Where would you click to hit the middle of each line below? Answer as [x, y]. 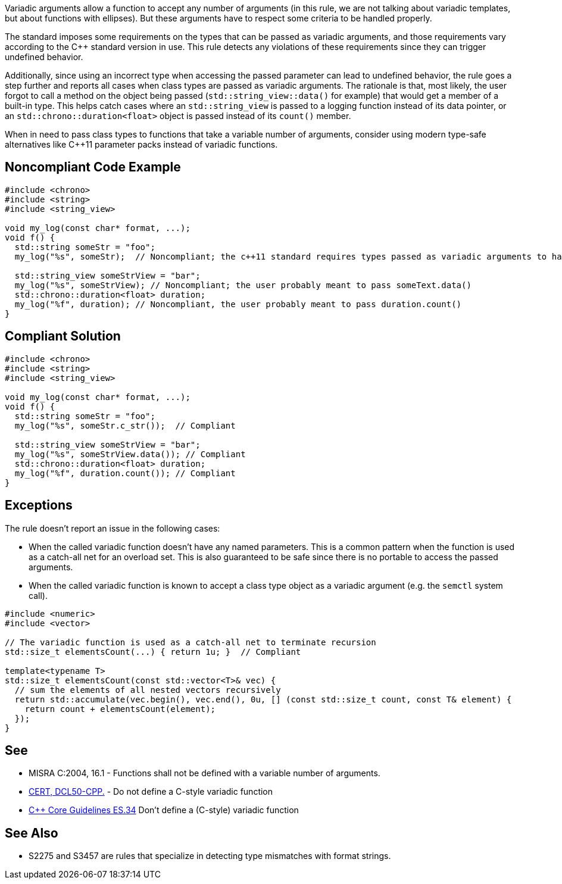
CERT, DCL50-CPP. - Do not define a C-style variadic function [151, 792]
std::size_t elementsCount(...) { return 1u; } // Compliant [153, 652]
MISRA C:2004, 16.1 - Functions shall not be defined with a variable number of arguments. [204, 773]
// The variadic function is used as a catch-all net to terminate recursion [191, 642]
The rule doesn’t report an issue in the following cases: [113, 528]
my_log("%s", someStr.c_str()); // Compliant [125, 425]
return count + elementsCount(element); [120, 709]
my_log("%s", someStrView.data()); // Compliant [130, 454]
